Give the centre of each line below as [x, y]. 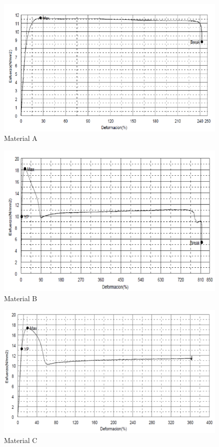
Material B [21, 298]
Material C [21, 440]
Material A [21, 138]
